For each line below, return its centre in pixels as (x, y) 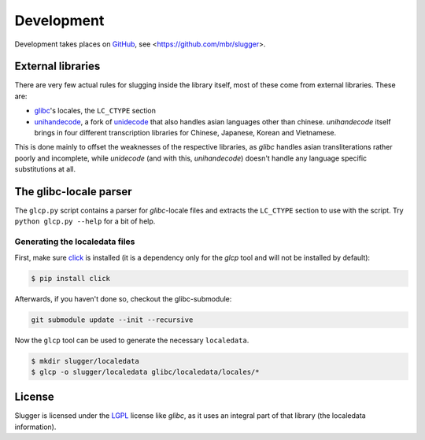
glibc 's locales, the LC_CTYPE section (95, 111)
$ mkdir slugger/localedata (85, 361)
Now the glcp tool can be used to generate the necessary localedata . (132, 340)
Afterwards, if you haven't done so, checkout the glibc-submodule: (123, 298)
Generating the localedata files (75, 242)
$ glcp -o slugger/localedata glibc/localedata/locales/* (145, 372)
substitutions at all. (45, 169)
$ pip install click (70, 278)
